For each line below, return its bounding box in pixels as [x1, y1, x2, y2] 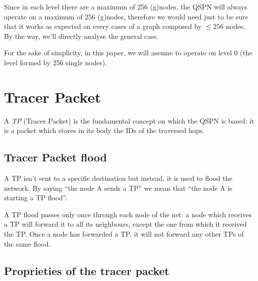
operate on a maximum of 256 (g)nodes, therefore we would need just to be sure [4, 11, 249, 21]
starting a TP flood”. [4, 192, 68, 203]
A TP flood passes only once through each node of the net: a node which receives [4, 209, 252, 219]
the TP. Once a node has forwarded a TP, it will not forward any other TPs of [4, 229, 244, 239]
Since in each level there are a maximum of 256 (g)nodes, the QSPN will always [4, 1, 248, 11]
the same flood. [4, 238, 51, 249]
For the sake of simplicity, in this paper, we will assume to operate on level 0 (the [4, 47, 253, 58]
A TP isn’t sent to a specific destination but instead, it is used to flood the [4, 173, 233, 183]
